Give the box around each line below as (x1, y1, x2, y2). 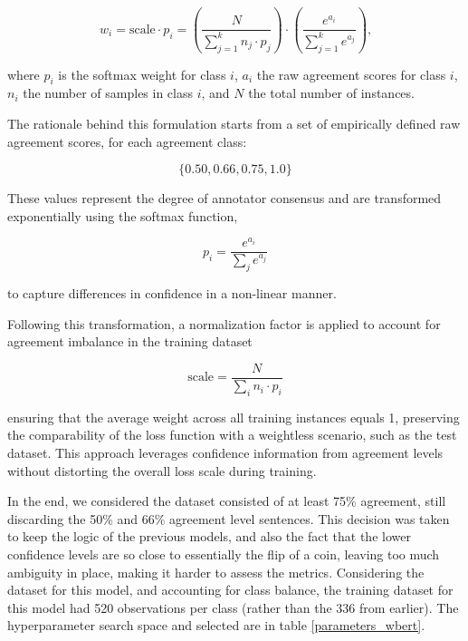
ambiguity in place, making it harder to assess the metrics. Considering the (7, 562, 425, 581)
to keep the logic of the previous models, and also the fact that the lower (7, 527, 411, 546)
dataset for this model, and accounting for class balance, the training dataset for (7, 580, 454, 599)
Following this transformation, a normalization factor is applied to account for (7, 314, 441, 333)
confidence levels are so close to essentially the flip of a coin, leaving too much (7, 545, 440, 564)
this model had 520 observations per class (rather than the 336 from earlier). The (7, 597, 459, 617)
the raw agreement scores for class (256, 64, 446, 83)
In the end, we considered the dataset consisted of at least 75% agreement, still (7, 491, 446, 510)
